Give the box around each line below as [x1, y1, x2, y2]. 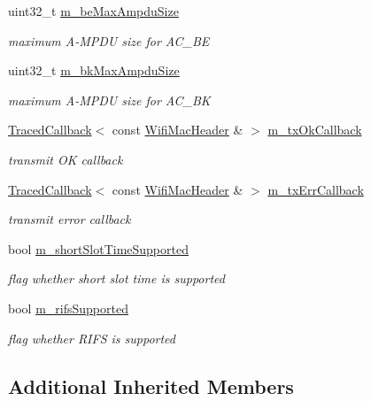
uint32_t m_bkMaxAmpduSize [8, 61, 180, 80]
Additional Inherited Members [8, 372, 294, 399]
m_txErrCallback [267, 180, 364, 198]
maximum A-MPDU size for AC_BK [8, 90, 211, 109]
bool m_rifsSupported [8, 298, 128, 317]
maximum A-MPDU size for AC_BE [8, 31, 210, 50]
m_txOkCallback [267, 120, 362, 139]
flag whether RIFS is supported [8, 328, 175, 347]
